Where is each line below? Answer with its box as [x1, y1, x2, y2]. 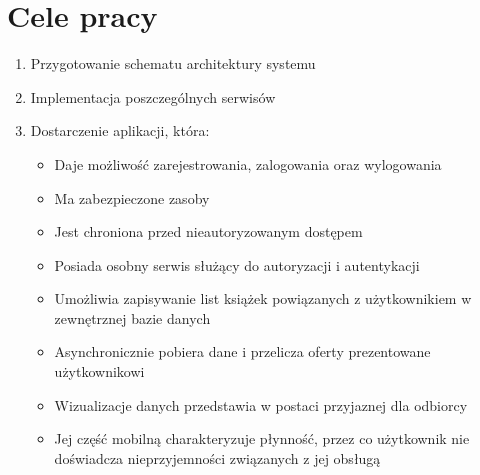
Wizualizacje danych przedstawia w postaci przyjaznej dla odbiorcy [54, 394, 468, 415]
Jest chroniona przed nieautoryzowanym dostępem [54, 221, 363, 242]
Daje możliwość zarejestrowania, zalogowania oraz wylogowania [54, 153, 442, 174]
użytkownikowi [54, 361, 145, 382]
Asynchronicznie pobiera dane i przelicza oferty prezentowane [54, 341, 431, 362]
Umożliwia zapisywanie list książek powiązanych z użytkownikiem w [54, 288, 472, 309]
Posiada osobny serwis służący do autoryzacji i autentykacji [54, 254, 420, 275]
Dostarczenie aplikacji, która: [30, 120, 210, 141]
